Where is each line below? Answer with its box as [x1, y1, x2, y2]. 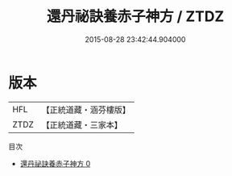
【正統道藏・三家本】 [41, 119, 123, 130]
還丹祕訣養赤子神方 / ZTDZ [46, 7, 225, 26]
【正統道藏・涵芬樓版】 [41, 104, 131, 115]
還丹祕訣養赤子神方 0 [19, 158, 91, 168]
